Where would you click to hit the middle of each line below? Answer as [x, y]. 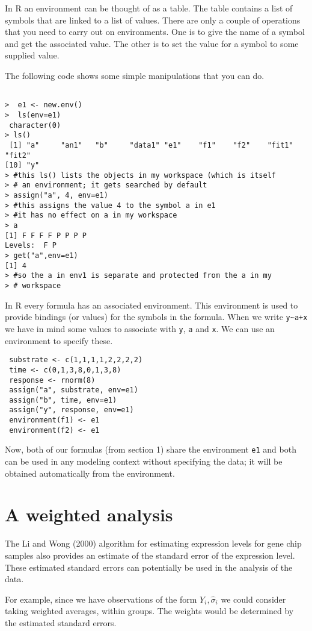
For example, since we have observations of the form [101, 599]
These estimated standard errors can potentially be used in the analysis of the [149, 567]
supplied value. [32, 55]
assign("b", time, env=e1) [63, 400]
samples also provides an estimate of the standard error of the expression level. [150, 555]
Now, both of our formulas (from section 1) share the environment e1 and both [151, 449]
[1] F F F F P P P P [46, 235]
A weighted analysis [89, 514]
